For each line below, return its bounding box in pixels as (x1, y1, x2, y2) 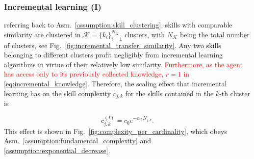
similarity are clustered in (4, 29, 81, 39)
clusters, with (125, 29, 165, 39)
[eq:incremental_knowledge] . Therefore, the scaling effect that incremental (4, 78, 227, 88)
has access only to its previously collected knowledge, (4, 69, 164, 79)
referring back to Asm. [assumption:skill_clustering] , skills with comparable (4, 20, 232, 30)
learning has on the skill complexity (4, 88, 111, 98)
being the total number (180, 29, 250, 39)
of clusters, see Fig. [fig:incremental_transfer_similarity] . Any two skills (4, 40, 221, 50)
